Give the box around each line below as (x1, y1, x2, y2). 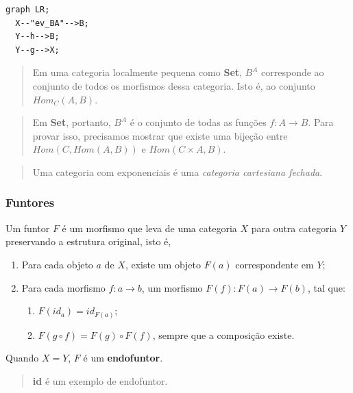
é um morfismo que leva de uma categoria (62, 220, 237, 235)
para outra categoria (251, 220, 337, 235)
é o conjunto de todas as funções (130, 115, 267, 129)
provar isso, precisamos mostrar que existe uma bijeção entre (32, 128, 288, 142)
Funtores (5, 194, 55, 211)
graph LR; (5, 5, 50, 14)
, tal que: (307, 280, 345, 294)
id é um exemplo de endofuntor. (32, 373, 168, 388)
